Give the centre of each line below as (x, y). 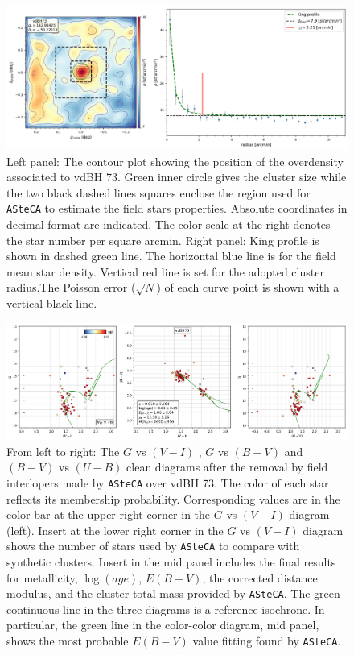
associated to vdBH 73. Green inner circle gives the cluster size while (177, 177)
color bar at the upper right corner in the (109, 514)
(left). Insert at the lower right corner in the (115, 530)
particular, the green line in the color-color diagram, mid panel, (163, 625)
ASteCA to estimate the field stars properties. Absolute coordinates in (177, 208)
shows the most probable (68, 641)
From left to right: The (63, 451)
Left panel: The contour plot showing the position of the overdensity (175, 161)
